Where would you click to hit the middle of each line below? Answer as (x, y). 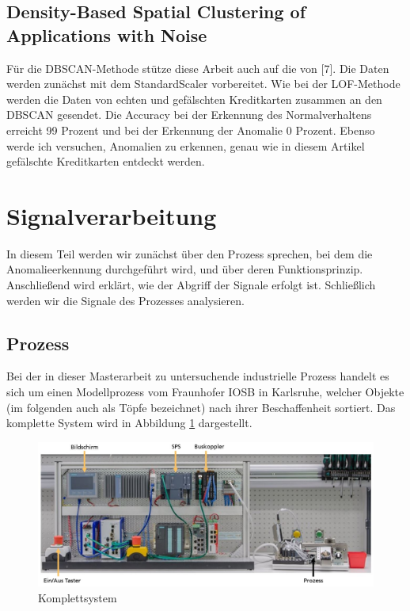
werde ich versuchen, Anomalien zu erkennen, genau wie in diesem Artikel (186, 145)
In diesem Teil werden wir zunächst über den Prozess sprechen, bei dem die (190, 253)
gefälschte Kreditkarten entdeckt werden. (106, 161)
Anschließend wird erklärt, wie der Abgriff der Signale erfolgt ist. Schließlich (191, 285)
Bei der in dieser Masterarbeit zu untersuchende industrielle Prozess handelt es (198, 376)
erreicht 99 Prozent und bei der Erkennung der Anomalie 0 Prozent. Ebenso (191, 130)
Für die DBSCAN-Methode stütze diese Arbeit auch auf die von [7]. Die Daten (198, 68)
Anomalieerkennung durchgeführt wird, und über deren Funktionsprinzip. (185, 269)
